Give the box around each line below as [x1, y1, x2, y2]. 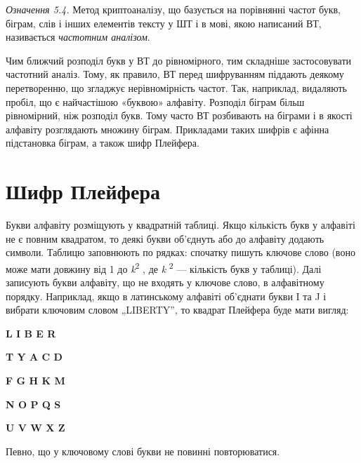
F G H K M [6, 373, 65, 388]
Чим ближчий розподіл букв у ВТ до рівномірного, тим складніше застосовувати [6, 53, 352, 67]
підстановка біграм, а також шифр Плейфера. [6, 135, 199, 150]
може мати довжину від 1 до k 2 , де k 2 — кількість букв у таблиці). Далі [6, 259, 322, 276]
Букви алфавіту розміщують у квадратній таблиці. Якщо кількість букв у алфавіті [6, 217, 355, 232]
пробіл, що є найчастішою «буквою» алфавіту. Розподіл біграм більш [6, 94, 305, 109]
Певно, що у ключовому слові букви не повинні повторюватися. [6, 443, 280, 458]
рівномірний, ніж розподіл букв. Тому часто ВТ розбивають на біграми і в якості [6, 108, 353, 123]
